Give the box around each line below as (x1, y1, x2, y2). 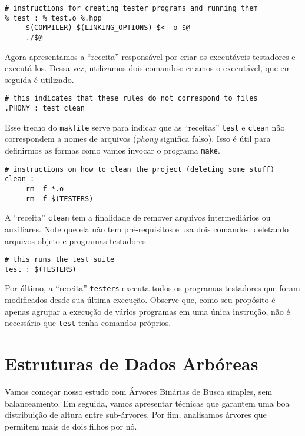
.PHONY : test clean (5, 104, 85, 113)
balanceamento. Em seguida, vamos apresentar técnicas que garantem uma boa (5, 397, 290, 409)
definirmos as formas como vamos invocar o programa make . (5, 144, 220, 156)
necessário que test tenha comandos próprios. (5, 317, 171, 329)
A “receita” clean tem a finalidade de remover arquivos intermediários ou (5, 211, 271, 224)
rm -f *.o (25, 184, 64, 193)
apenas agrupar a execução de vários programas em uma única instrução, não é (5, 305, 290, 317)
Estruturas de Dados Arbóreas (5, 351, 258, 375)
